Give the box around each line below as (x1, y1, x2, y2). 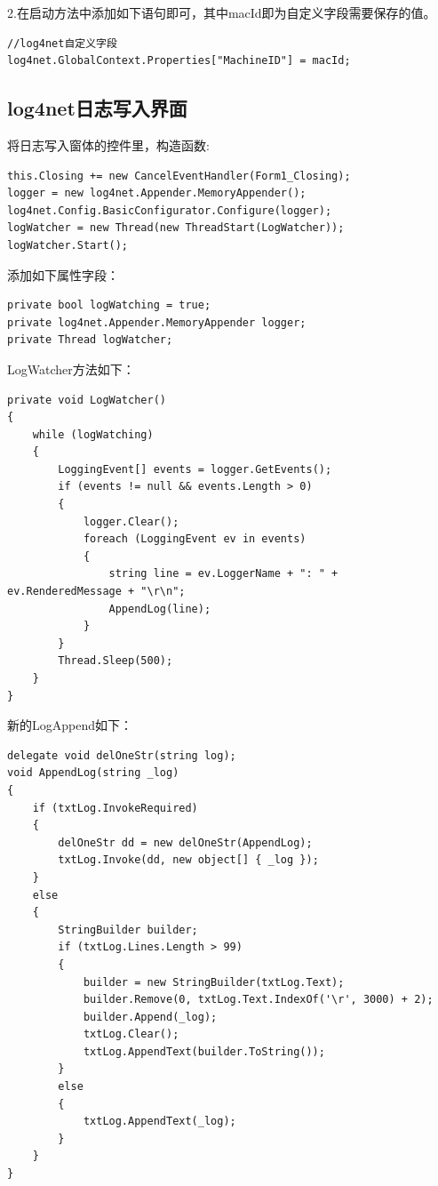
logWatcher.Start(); (7, 238, 129, 252)
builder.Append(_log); (83, 1010, 218, 1023)
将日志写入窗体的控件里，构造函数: (7, 135, 210, 154)
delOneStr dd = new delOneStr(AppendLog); (58, 836, 313, 849)
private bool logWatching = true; (7, 299, 211, 312)
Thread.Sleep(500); (58, 654, 173, 668)
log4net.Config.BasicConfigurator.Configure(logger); (7, 204, 332, 217)
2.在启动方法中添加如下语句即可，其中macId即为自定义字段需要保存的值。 (7, 4, 436, 21)
